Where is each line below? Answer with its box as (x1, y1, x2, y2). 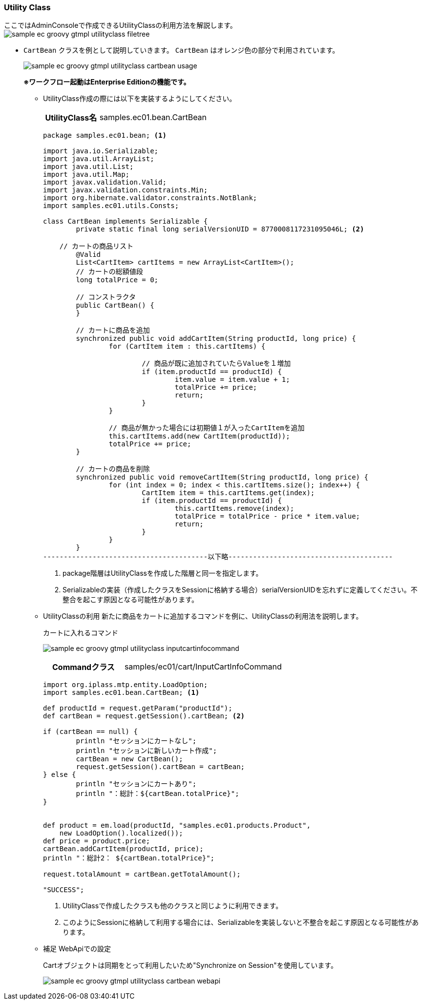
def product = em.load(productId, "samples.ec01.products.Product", (43, 821, 311, 830)
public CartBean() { (76, 301, 154, 310)
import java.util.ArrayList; (43, 155, 154, 163)
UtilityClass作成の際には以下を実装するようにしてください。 (43, 94, 236, 103)
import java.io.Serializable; (43, 147, 159, 155)
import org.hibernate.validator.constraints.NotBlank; (43, 194, 257, 202)
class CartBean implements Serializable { (43, 217, 208, 226)
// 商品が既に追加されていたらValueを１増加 (142, 359, 291, 368)
